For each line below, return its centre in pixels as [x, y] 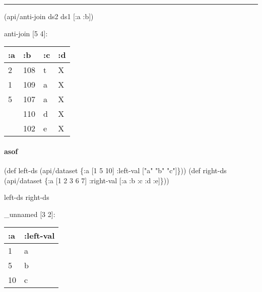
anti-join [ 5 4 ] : [26, 33]
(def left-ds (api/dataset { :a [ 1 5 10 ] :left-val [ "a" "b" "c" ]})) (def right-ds [115, 170]
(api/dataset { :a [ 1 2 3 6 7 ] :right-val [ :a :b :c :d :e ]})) [87, 180]
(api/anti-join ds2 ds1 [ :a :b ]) [49, 16]
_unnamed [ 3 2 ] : [30, 214]
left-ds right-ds [27, 197]
